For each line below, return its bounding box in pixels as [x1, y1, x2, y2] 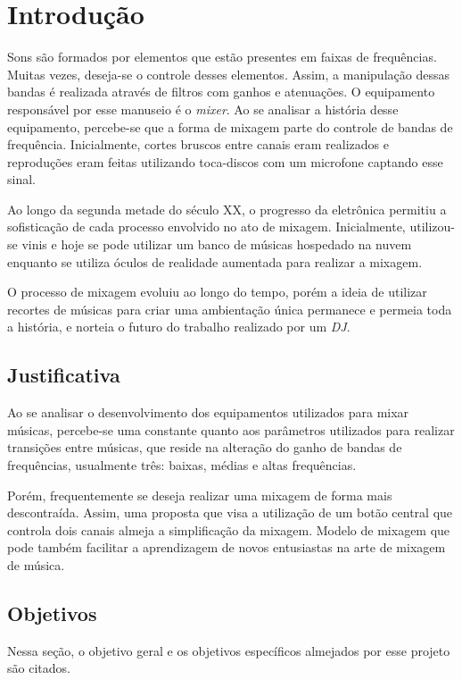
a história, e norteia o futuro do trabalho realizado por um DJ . [7, 317, 351, 336]
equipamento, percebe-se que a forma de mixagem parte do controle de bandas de [7, 117, 453, 136]
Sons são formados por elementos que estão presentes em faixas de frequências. [7, 47, 437, 66]
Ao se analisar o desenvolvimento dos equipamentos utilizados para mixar [7, 403, 409, 422]
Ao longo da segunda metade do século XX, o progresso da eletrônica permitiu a [7, 199, 447, 218]
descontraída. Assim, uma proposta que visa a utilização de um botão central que [7, 503, 453, 522]
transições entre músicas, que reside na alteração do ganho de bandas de [7, 438, 402, 457]
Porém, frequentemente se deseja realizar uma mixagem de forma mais [7, 485, 392, 504]
